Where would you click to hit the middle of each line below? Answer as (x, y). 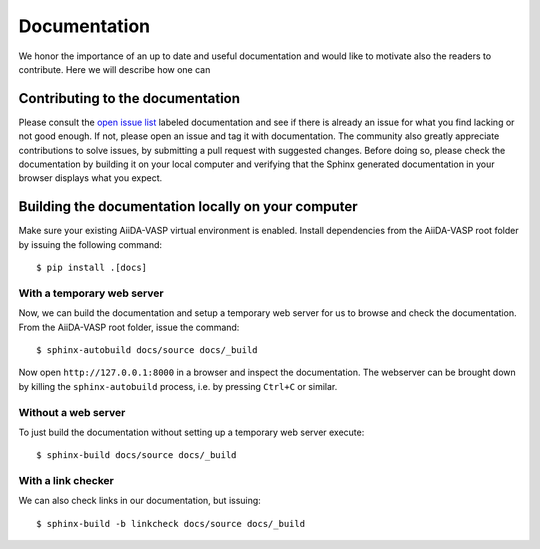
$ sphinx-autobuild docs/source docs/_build (147, 350)
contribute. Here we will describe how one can (114, 69)
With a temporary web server (91, 293)
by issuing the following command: (90, 244)
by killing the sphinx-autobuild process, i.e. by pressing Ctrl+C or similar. (178, 386)
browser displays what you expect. (90, 178)
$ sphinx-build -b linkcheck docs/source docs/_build (170, 523)
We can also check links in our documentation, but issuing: (140, 501)
